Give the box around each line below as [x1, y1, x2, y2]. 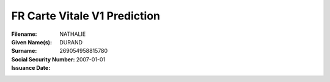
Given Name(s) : [11, 38, 52, 46]
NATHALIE [59, 30, 86, 38]
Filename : [11, 30, 37, 38]
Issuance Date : [11, 64, 51, 72]
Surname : [11, 47, 37, 55]
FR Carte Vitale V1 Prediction [11, 9, 161, 22]
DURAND [59, 38, 82, 46]
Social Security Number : [11, 55, 75, 63]
